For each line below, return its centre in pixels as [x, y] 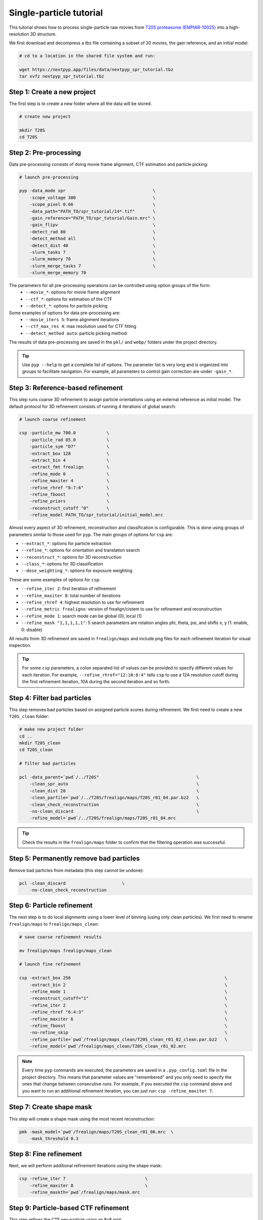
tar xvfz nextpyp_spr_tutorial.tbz [62, 76]
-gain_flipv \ [93, 225]
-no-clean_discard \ [114, 811]
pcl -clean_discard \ [72, 883]
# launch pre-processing [49, 177]
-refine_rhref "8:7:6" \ [69, 488]
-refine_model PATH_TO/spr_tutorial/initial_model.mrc [96, 515]
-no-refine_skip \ [128, 1033]
